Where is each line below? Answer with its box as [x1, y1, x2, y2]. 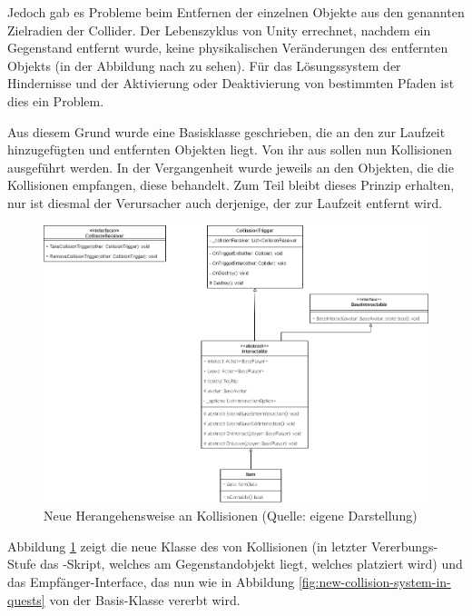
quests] [7, 590, 45, 609]
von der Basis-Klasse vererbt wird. [49, 590, 241, 609]
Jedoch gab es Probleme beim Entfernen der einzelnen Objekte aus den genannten [7, 3, 465, 21]
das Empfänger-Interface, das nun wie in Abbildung [7, 572, 295, 591]
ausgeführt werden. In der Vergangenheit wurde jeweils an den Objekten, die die [7, 157, 454, 176]
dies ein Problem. [7, 91, 104, 110]
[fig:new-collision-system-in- [298, 572, 451, 591]
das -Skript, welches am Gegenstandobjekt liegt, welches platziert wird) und [40, 554, 463, 573]
